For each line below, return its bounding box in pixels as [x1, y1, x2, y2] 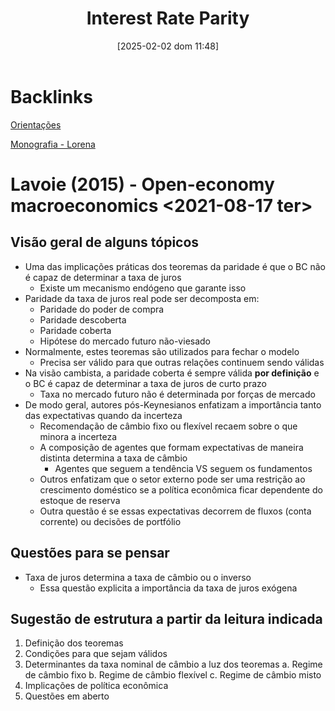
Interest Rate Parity [86, 7, 250, 30]
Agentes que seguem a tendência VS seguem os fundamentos [54, 462, 313, 474]
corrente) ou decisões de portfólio [39, 515, 182, 527]
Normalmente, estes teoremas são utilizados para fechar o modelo [24, 345, 300, 357]
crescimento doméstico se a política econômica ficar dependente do [39, 483, 323, 496]
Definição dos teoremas [24, 637, 124, 649]
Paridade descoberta [39, 313, 127, 326]
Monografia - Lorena [10, 138, 96, 150]
